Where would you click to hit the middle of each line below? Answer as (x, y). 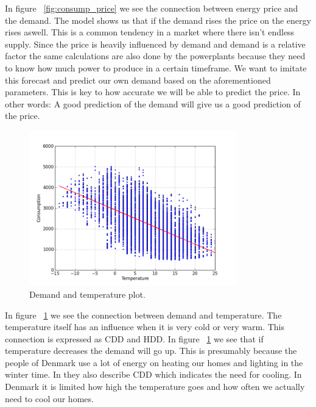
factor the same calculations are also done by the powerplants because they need (155, 56)
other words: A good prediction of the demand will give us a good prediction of (153, 103)
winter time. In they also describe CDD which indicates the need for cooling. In (153, 374)
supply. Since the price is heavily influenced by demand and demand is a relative (155, 44)
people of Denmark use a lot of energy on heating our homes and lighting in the (154, 362)
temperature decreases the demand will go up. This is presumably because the (151, 351)
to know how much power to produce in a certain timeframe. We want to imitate (156, 67)
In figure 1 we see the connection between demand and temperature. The (143, 315)
